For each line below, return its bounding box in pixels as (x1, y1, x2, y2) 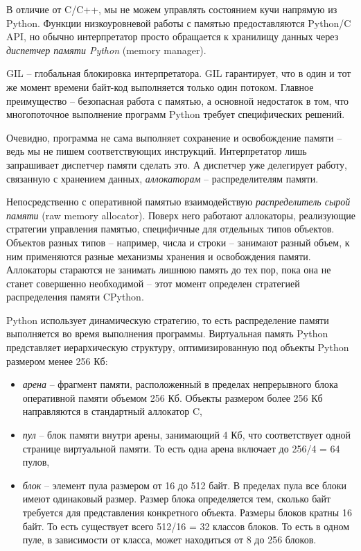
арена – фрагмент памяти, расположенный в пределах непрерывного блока (22, 377, 338, 391)
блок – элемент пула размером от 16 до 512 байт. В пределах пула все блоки (22, 477, 347, 492)
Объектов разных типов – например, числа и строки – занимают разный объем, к (6, 235, 350, 249)
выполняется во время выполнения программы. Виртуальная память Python (6, 326, 328, 341)
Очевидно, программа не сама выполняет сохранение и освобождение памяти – (6, 130, 342, 144)
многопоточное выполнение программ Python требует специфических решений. (6, 107, 345, 121)
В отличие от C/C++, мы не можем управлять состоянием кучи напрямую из (6, 2, 337, 16)
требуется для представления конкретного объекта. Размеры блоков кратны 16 (22, 505, 352, 519)
